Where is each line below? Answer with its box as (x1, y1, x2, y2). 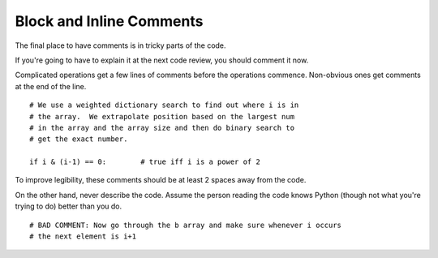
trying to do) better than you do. (15, 201, 122, 211)
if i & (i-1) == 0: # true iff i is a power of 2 (29, 157, 261, 166)
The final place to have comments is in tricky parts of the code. (15, 41, 226, 50)
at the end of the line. (15, 81, 87, 91)
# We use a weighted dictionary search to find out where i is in (29, 101, 299, 110)
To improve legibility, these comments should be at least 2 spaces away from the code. (15, 175, 307, 185)
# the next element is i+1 (29, 232, 137, 241)
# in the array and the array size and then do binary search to (29, 123, 295, 132)
